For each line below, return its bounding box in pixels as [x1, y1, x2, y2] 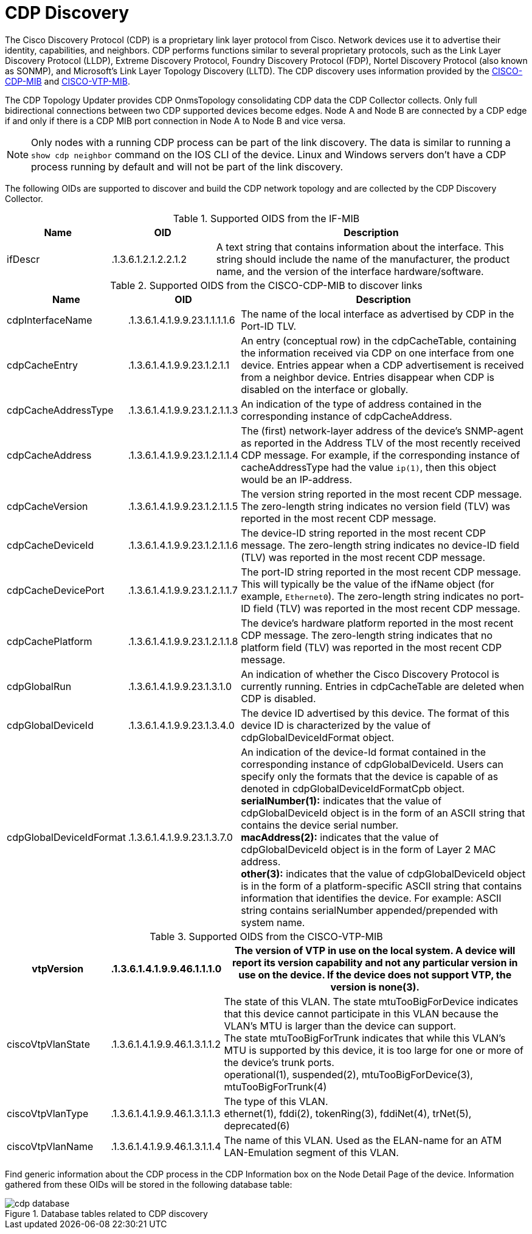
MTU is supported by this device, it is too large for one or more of [224, 1044, 523, 1056]
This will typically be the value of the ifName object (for [241, 577, 494, 590]
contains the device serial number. [241, 818, 399, 831]
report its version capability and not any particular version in [232, 956, 518, 969]
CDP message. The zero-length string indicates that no [241, 629, 493, 641]
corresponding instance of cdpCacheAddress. [241, 410, 452, 422]
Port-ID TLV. [241, 319, 297, 332]
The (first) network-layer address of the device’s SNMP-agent [241, 424, 523, 437]
